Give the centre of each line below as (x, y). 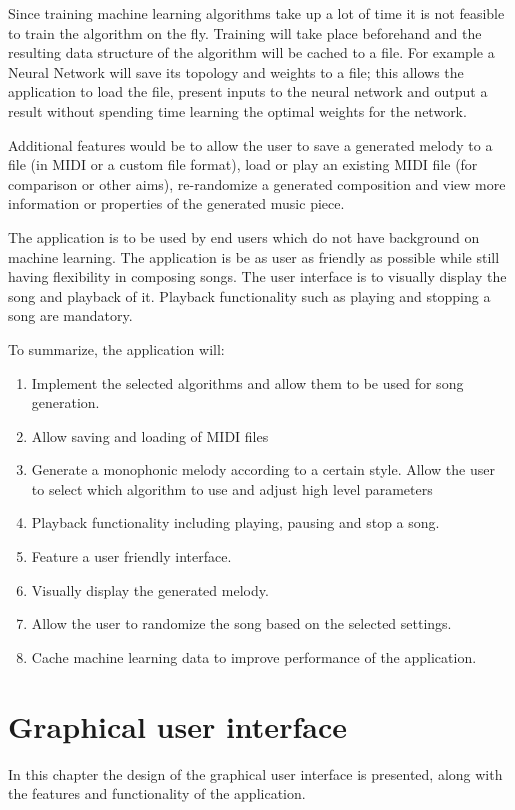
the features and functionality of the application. (157, 793)
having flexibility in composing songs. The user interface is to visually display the (257, 276)
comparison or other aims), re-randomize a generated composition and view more (257, 183)
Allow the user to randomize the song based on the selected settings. (241, 623)
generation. (65, 402)
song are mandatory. (70, 315)
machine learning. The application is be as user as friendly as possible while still (254, 256)
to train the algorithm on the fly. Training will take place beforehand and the (245, 32)
